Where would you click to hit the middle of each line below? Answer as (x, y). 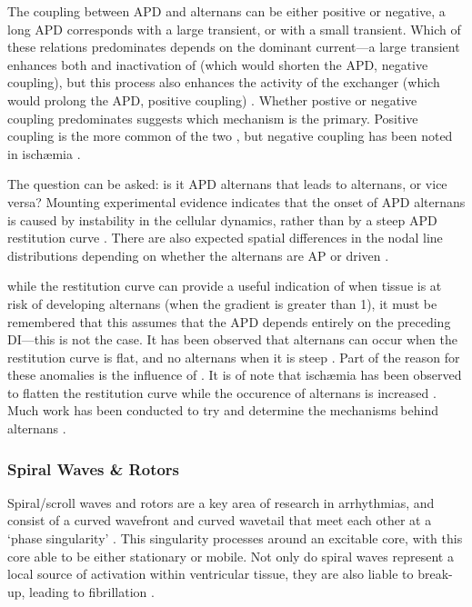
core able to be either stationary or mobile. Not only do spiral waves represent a (231, 556)
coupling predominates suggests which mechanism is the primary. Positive (213, 118)
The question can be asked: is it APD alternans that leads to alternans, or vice (227, 184)
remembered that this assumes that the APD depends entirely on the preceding (229, 321)
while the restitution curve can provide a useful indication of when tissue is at (225, 286)
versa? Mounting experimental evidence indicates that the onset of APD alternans (236, 201)
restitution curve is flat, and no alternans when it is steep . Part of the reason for (234, 357)
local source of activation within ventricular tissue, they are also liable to (211, 574)
